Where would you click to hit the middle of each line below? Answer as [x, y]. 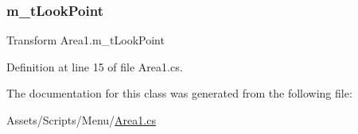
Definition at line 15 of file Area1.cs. [95, 66]
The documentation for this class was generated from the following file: [179, 93]
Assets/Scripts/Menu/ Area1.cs [81, 120]
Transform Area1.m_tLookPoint [86, 40]
